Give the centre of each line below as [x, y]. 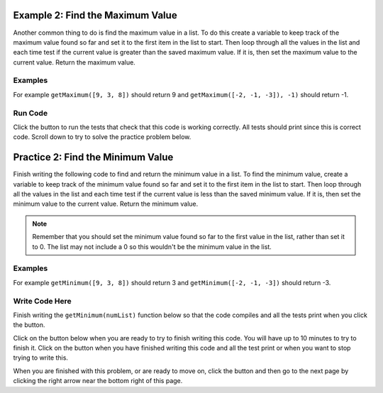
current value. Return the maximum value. [74, 62]
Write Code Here [43, 301]
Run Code [30, 113]
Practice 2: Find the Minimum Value [93, 157]
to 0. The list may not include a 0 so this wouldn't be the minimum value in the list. [152, 247]
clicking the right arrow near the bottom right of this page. [98, 381]
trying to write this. [41, 358]
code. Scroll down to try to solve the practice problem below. [102, 137]
